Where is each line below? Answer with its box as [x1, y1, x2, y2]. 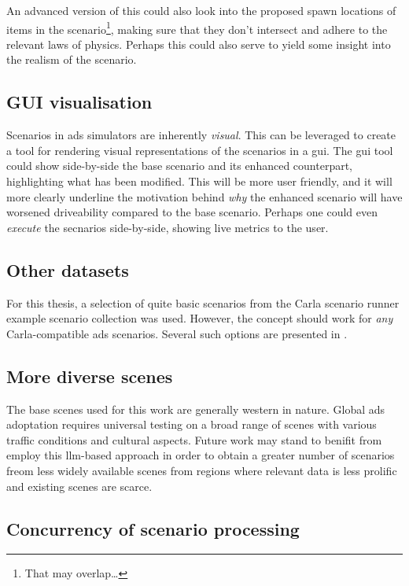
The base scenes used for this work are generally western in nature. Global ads [6, 400, 385, 417]
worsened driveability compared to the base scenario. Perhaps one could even [6, 204, 378, 220]
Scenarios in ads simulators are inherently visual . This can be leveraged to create [6, 127, 396, 143]
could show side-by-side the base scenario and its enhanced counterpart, [6, 157, 353, 174]
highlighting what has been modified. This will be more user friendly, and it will [6, 173, 392, 190]
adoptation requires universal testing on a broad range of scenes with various [6, 416, 377, 433]
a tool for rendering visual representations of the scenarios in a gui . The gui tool [6, 142, 393, 158]
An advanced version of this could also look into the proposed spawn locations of [6, 2, 396, 18]
